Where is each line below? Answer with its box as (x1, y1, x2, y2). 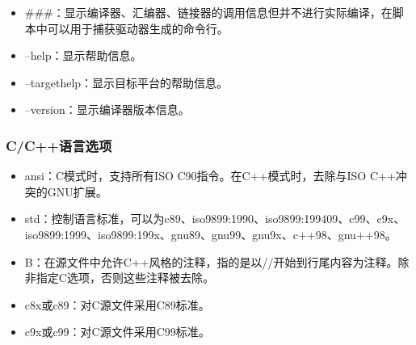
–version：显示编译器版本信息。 (24, 101, 190, 118)
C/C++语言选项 (6, 135, 112, 155)
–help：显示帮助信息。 (24, 47, 142, 64)
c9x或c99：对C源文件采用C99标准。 (24, 323, 210, 340)
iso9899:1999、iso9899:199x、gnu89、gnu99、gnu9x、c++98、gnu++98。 (24, 225, 397, 242)
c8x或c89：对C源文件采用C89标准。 (24, 296, 210, 313)
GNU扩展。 (47, 183, 107, 200)
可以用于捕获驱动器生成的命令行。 (47, 19, 229, 36)
